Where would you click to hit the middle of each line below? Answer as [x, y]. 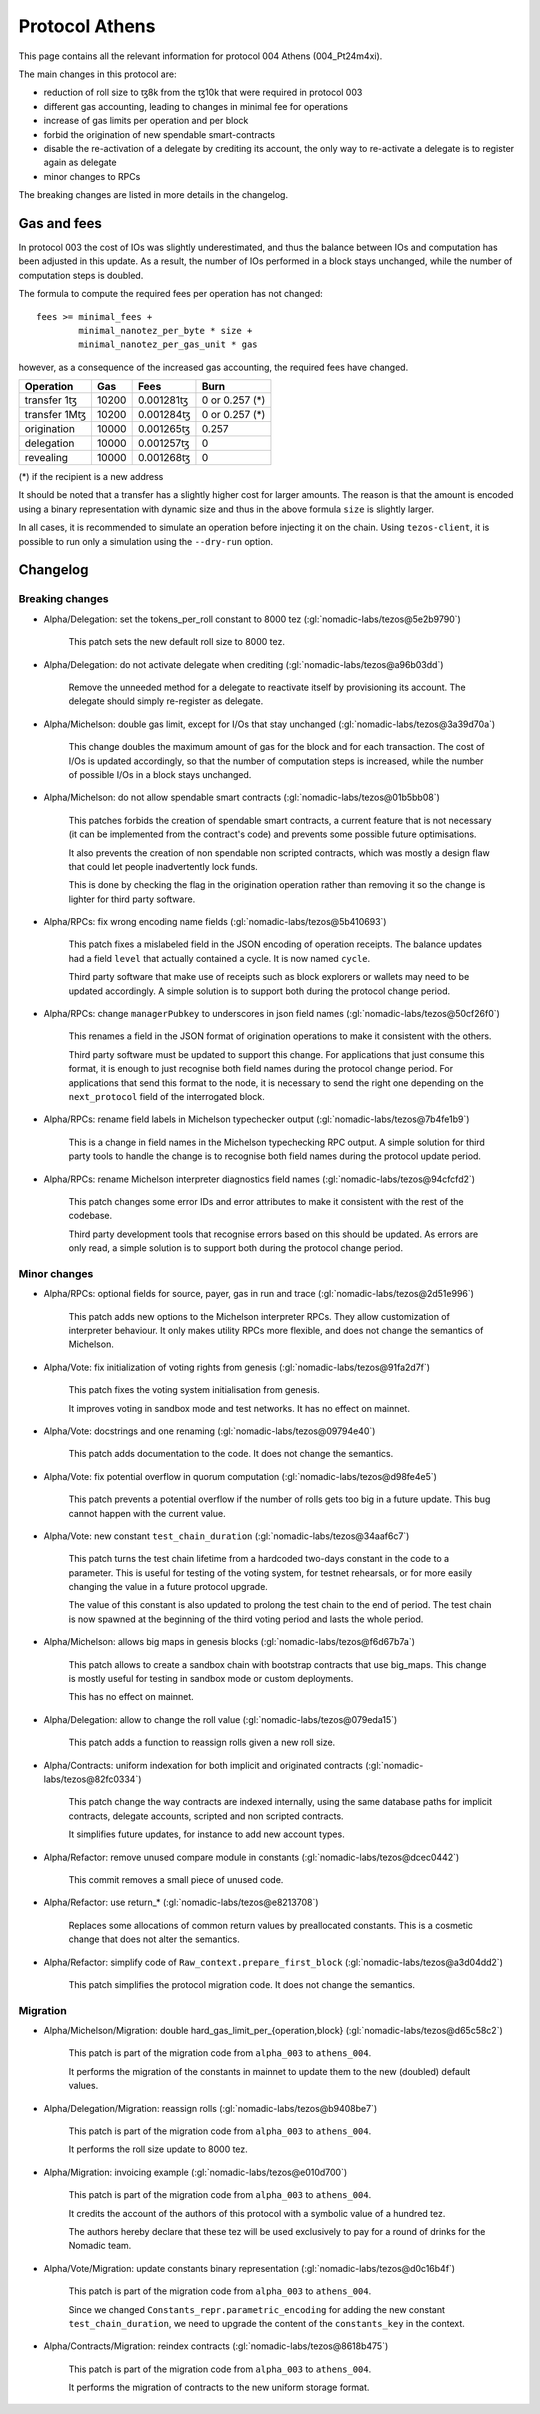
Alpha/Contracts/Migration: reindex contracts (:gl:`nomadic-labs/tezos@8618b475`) [216, 2346]
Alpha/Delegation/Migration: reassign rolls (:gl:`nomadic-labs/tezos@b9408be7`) [210, 2108]
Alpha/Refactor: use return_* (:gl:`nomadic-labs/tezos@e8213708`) [181, 1902]
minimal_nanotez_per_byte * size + [165, 330]
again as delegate [80, 162]
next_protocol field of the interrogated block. [166, 1096]
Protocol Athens [87, 26]
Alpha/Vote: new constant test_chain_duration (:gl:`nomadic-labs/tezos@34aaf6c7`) [226, 1536]
